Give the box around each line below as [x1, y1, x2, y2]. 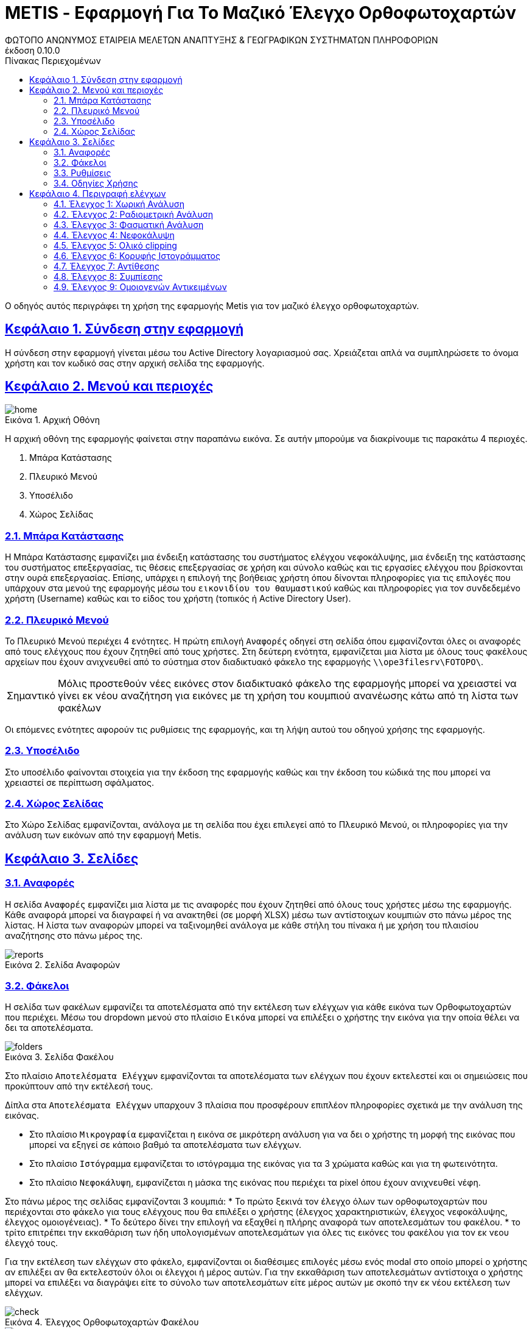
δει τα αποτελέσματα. [5, 1022, 93, 1033]
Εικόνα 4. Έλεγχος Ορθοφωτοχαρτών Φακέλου [5, 1317, 199, 1328]
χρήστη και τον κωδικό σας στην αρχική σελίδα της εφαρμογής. [5, 357, 265, 368]
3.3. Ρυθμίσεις [54, 167, 111, 178]
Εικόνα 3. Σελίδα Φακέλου [5, 1052, 114, 1063]
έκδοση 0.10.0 [5, 45, 60, 55]
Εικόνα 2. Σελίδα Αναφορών [5, 959, 121, 970]
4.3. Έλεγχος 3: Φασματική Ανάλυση [54, 219, 204, 230]
